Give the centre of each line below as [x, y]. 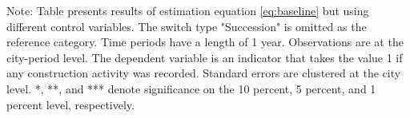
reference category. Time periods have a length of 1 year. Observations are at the [205, 42]
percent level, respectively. [70, 104]
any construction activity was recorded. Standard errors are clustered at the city [204, 73]
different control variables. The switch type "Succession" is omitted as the [187, 26]
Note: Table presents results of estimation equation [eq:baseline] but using [188, 10]
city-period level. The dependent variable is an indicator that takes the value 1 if [205, 57]
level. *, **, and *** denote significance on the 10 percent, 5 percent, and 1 [191, 88]
